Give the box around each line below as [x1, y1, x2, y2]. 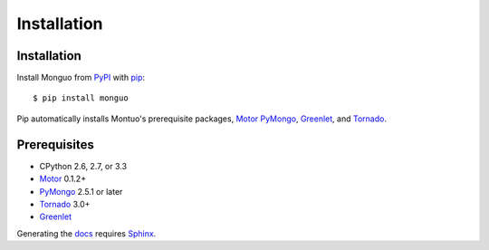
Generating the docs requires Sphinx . [16, 227, 157, 239]
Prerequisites [16, 137, 94, 152]
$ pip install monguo [33, 93, 129, 103]
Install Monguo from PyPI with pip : [16, 72, 145, 83]
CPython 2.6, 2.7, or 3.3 [39, 160, 127, 171]
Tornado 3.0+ [39, 198, 91, 209]
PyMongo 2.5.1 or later [39, 186, 123, 197]
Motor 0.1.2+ [39, 173, 86, 185]
